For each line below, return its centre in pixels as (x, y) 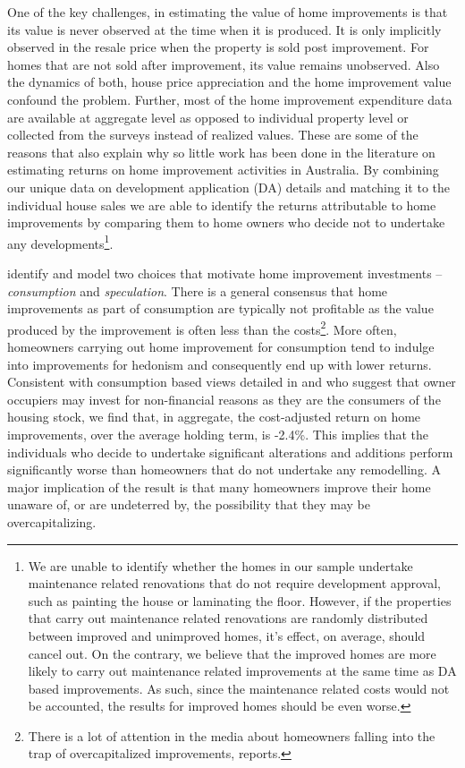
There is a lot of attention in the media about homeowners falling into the (232, 735)
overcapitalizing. (52, 521)
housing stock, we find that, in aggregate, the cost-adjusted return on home (214, 417)
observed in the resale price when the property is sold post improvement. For (218, 47)
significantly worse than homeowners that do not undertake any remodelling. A (224, 469)
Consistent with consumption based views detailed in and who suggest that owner (232, 382)
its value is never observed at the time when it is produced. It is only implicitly (224, 29)
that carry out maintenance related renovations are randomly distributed (228, 618)
